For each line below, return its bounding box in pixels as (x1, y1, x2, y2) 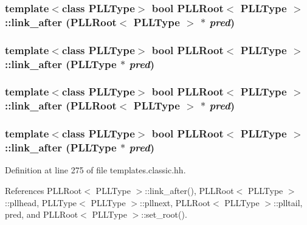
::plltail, (274, 196, 303, 209)
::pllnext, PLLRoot (140, 196, 210, 209)
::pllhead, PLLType (5, 196, 77, 209)
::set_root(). (141, 208, 187, 221)
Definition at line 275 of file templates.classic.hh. (5, 164, 186, 176)
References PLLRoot (5, 184, 82, 197)
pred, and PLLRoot (5, 208, 78, 221)
